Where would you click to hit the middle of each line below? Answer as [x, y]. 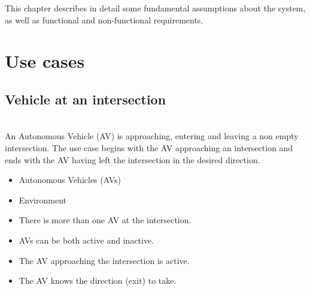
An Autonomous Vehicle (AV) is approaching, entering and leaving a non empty [152, 136]
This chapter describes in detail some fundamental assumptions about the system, [155, 8]
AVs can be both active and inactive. [86, 240]
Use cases [45, 61]
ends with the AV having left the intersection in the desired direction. [133, 159]
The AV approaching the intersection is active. [104, 260]
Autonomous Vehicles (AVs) [70, 180]
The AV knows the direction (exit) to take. [98, 280]
